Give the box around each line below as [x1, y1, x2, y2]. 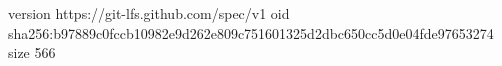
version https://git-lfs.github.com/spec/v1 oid [8, 3, 290, 23]
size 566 [8, 42, 56, 63]
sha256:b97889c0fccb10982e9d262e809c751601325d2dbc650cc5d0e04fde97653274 [8, 22, 494, 43]
